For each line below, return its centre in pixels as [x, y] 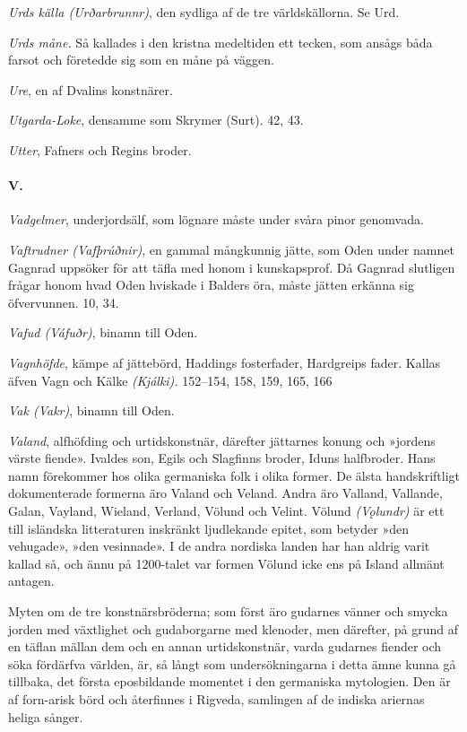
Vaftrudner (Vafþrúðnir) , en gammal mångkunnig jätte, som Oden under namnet [231, 249]
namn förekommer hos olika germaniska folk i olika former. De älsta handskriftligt [234, 475]
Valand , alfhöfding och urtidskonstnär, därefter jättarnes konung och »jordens [222, 440]
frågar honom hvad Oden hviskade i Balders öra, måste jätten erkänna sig [211, 285]
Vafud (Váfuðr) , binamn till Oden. [103, 332]
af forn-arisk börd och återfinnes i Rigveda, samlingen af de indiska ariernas [216, 699]
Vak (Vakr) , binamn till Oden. [91, 410]
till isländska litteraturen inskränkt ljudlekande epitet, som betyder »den [208, 528]
